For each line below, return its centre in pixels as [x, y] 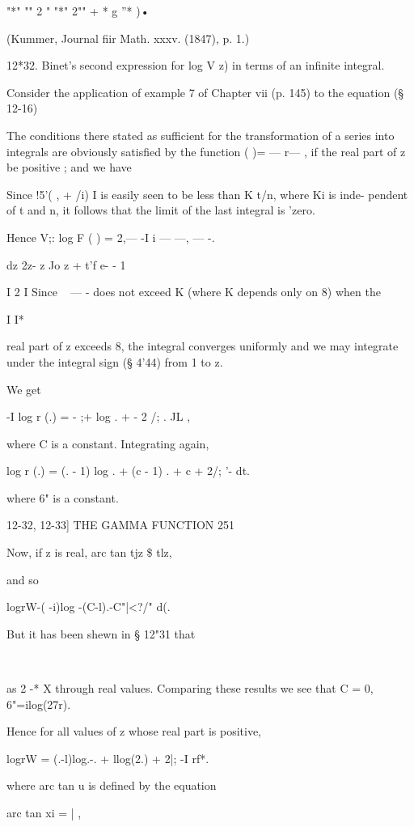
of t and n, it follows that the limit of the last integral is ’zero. [161, 210]
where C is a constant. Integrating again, [108, 443]
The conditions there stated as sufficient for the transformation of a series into [201, 135]
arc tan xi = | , [44, 812]
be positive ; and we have [69, 167]
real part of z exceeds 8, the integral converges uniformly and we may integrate [203, 346]
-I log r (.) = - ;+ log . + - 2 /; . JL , [99, 416]
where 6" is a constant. [63, 497]
